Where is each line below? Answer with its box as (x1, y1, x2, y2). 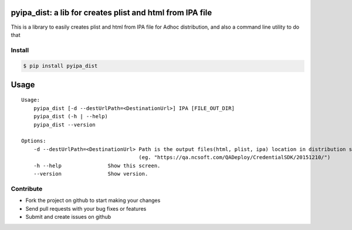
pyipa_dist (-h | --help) (33, 113, 109, 120)
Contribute (11, 184, 43, 193)
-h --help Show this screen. (33, 162, 161, 169)
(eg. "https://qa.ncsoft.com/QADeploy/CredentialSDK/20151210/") (138, 154, 331, 161)
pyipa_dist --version (33, 121, 96, 128)
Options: (21, 138, 46, 145)
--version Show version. (33, 170, 148, 177)
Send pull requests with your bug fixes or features (25, 205, 147, 212)
